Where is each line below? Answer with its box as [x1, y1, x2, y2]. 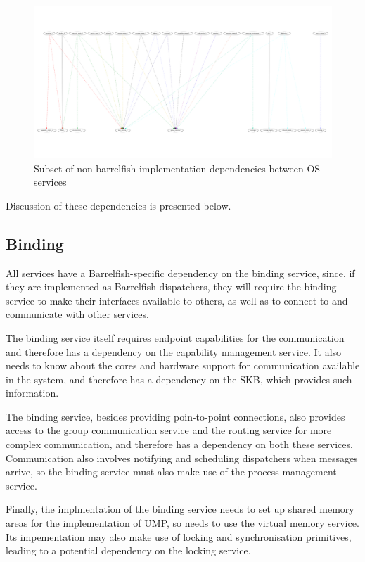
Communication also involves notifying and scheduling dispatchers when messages [6, 450, 358, 465]
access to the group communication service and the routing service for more [6, 423, 332, 438]
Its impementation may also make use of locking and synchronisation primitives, [6, 529, 352, 544]
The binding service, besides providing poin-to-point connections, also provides [6, 409, 345, 423]
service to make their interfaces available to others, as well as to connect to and [6, 293, 348, 307]
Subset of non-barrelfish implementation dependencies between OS [34, 160, 321, 175]
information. [6, 385, 59, 400]
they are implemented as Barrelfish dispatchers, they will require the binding [6, 279, 337, 294]
